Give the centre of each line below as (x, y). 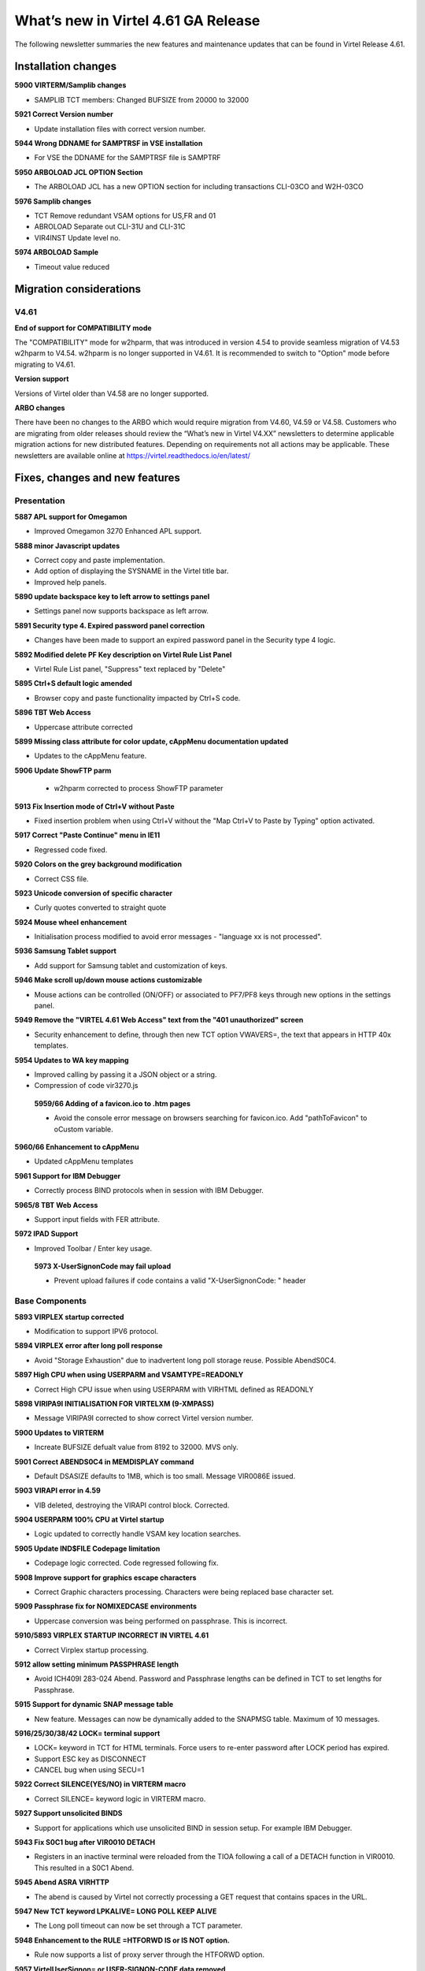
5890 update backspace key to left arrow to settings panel (112, 597)
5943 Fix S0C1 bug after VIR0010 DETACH (85, 1842)
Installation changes (66, 67)
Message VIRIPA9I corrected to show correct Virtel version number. (144, 1418)
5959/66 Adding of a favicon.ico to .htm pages (113, 1103)
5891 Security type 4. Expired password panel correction (110, 625)
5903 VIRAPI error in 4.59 (58, 1491)
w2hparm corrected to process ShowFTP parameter (139, 788)
